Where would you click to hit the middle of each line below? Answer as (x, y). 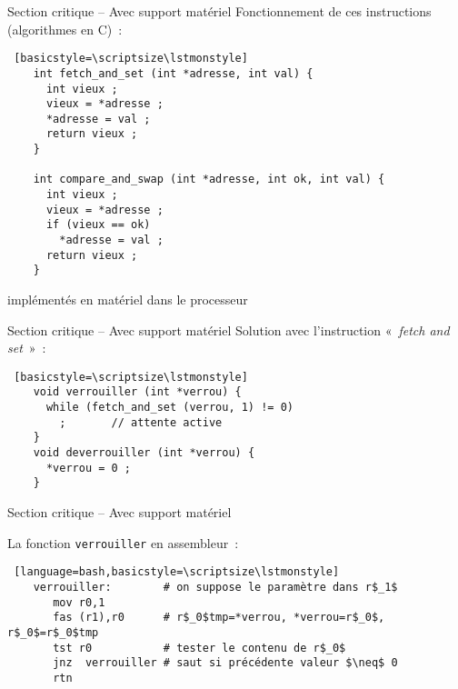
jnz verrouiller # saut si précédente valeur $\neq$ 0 (225, 663)
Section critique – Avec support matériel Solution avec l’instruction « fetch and (229, 330)
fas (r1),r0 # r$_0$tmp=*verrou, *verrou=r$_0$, (219, 618)
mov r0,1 (79, 602)
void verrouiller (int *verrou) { (137, 392)
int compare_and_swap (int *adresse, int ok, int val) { (209, 180)
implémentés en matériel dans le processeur (128, 300)
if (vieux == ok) (98, 225)
